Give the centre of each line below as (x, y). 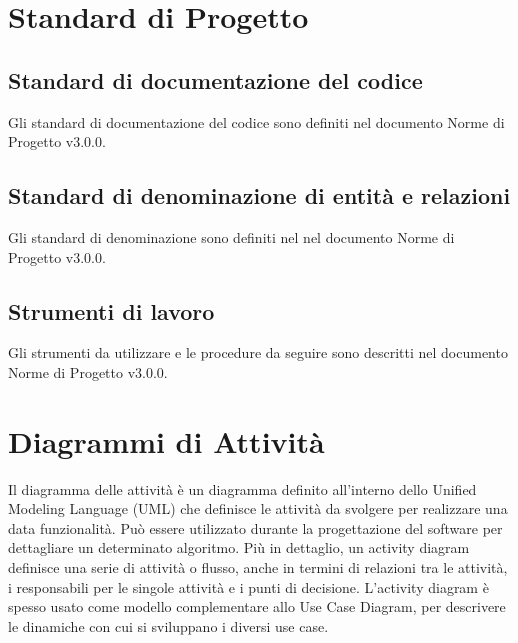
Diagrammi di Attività (166, 440)
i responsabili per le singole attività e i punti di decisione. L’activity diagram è (248, 586)
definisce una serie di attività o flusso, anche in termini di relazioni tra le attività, (258, 567)
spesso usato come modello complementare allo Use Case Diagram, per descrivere (257, 606)
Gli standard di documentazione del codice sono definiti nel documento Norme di (256, 121)
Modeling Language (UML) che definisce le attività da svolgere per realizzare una (258, 508)
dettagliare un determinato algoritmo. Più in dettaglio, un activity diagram (239, 547)
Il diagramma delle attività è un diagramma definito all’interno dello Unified (242, 488)
